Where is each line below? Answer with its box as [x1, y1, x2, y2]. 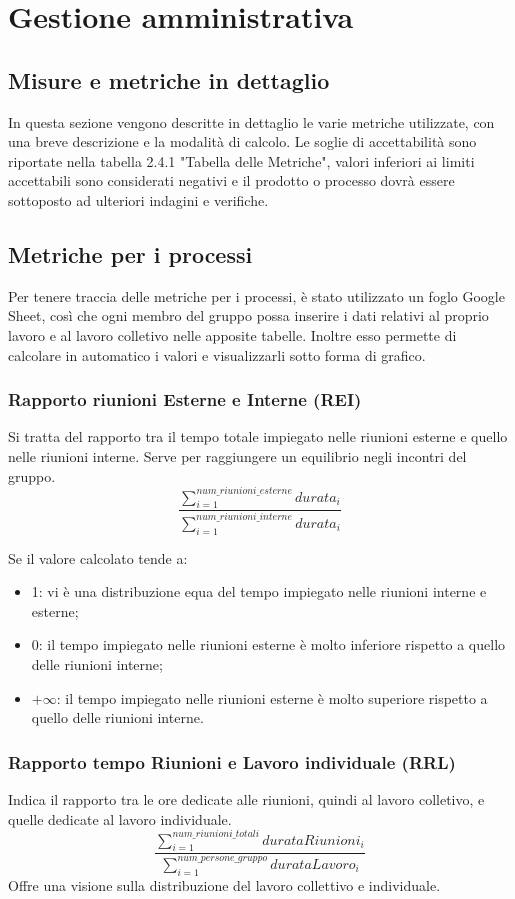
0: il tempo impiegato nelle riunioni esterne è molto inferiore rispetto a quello [31, 634, 506, 655]
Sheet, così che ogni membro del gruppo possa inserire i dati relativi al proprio [8, 305, 489, 326]
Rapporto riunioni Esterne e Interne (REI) [8, 387, 362, 412]
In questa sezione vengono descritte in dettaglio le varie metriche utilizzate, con [8, 111, 495, 132]
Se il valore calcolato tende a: [8, 547, 188, 568]
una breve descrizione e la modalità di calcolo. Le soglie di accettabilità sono [8, 131, 477, 152]
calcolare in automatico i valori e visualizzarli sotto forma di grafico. [8, 344, 426, 365]
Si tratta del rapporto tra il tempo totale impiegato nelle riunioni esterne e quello [8, 426, 508, 447]
